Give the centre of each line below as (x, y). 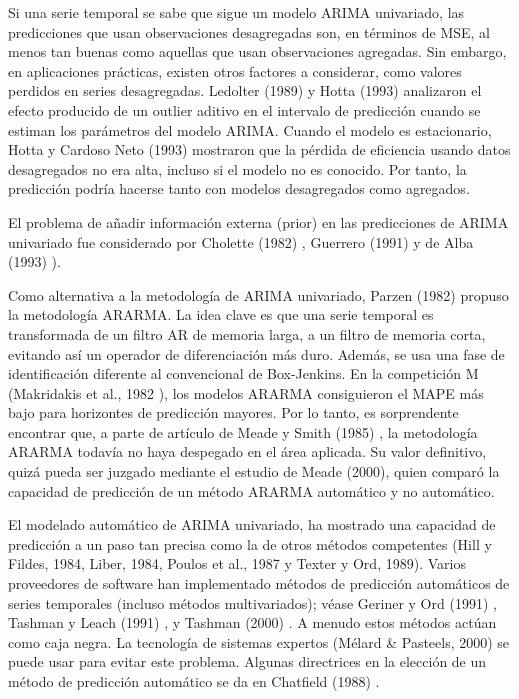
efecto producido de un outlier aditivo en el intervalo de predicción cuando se (244, 109)
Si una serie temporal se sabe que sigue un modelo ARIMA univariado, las (236, 12)
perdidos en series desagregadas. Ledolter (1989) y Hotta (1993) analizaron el (245, 90)
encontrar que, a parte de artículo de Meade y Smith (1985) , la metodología (243, 431)
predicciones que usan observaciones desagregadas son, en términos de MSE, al (249, 31)
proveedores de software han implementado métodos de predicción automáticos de (259, 583)
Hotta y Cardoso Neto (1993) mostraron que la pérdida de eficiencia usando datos (259, 149)
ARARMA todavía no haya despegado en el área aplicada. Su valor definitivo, (247, 451)
